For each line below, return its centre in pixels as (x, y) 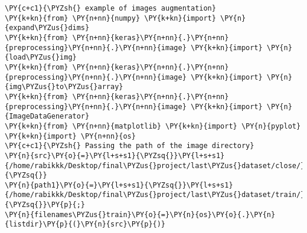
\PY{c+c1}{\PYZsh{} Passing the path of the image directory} (130, 146)
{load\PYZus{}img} (41, 58)
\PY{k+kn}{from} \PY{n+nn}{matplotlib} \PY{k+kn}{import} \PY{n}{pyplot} (153, 126)
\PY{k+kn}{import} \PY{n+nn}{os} (70, 136)
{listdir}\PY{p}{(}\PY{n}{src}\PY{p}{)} (85, 224)
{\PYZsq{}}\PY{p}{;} (45, 205)
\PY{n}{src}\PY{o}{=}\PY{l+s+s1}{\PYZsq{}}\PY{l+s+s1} (115, 155)
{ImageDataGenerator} (47, 116)
